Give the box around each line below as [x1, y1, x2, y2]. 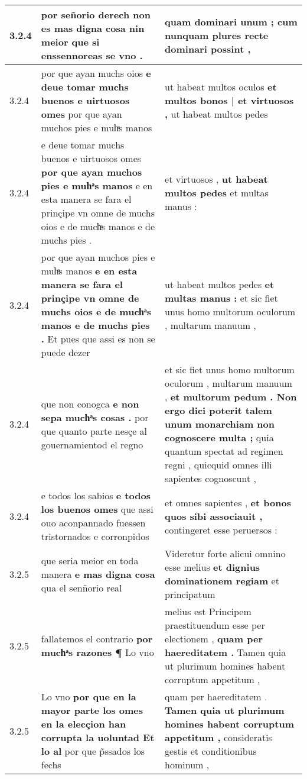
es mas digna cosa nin [41, 21, 145, 35]
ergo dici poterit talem [165, 403, 272, 417]
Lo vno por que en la [41, 690, 136, 703]
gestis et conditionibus [165, 744, 257, 758]
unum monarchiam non [165, 417, 275, 431]
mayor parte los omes [41, 703, 143, 717]
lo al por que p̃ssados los [41, 744, 145, 758]
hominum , [165, 758, 210, 771]
